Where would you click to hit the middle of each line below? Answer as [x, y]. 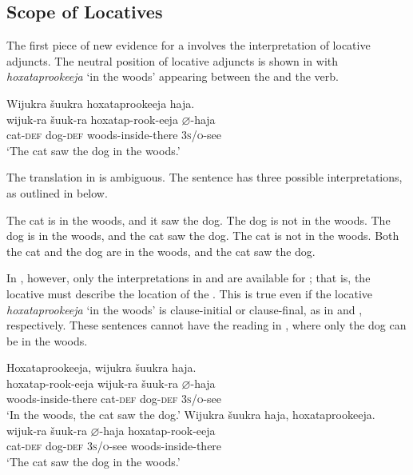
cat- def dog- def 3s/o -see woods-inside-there [114, 446]
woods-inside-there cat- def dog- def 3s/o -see [114, 399]
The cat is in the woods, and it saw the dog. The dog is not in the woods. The [199, 220]
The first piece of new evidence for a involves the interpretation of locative [189, 45]
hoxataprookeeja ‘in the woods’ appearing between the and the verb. [173, 76]
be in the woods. [47, 340]
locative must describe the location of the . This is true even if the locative [190, 293]
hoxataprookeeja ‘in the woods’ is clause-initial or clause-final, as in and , [185, 309]
